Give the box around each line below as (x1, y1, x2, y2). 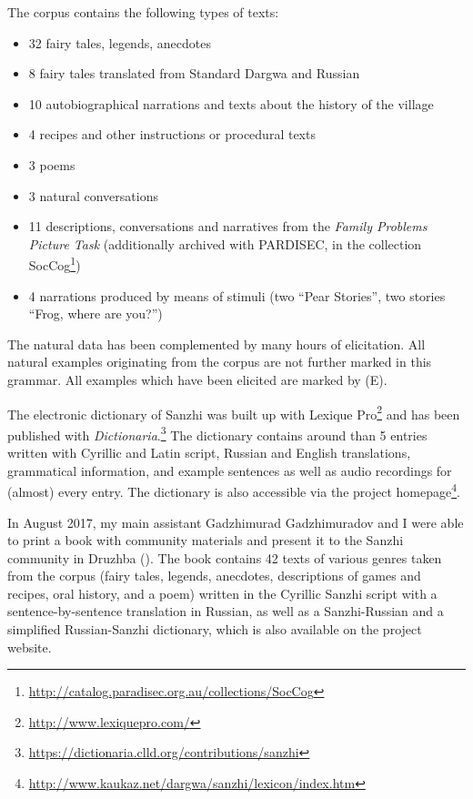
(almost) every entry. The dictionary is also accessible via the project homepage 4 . (7, 480, 460, 501)
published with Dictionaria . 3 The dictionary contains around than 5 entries (7, 422, 428, 444)
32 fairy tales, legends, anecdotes (28, 33, 211, 52)
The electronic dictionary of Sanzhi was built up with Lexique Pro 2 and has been (7, 401, 460, 423)
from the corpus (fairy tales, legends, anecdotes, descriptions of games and (7, 566, 421, 585)
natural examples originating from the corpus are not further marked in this (7, 352, 432, 371)
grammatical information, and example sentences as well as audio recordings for (7, 460, 452, 480)
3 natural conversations (28, 186, 158, 205)
